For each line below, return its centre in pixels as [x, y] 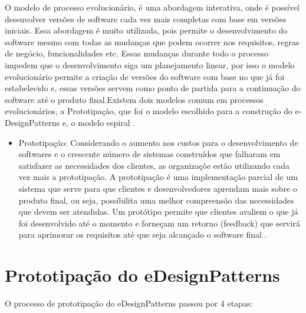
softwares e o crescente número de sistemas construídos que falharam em [149, 154]
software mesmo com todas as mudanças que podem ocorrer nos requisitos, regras [152, 41]
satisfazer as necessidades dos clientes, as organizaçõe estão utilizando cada [154, 165]
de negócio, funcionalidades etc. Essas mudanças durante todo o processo [137, 53]
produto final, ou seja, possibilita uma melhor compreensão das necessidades [156, 200]
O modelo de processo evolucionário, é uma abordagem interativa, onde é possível [152, 7]
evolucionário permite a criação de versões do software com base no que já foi [145, 76]
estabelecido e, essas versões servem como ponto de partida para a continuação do [153, 88]
